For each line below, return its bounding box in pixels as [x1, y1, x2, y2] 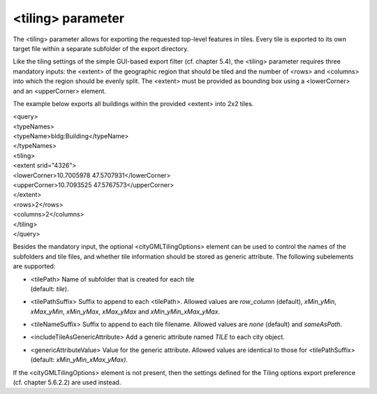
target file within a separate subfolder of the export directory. [13, 44, 189, 52]
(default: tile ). [30, 284, 69, 293]
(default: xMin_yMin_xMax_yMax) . [30, 356, 128, 364]
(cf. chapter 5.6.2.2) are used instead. [13, 378, 121, 387]
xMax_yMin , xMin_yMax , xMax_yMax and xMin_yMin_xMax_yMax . [30, 307, 220, 316]
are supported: [13, 262, 56, 270]
